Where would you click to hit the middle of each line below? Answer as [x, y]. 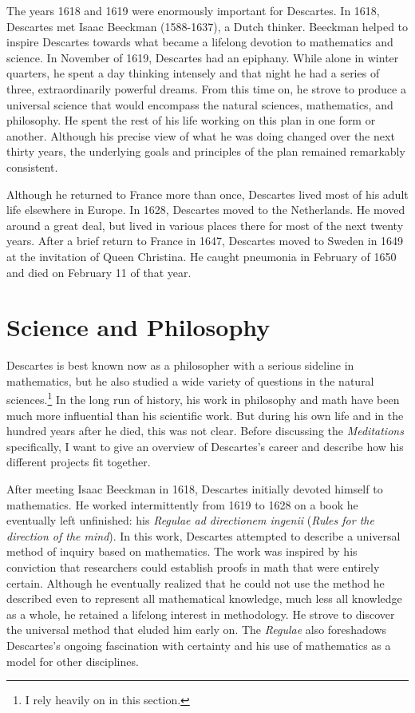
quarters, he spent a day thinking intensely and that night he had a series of [193, 73]
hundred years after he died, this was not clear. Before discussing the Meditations [205, 431]
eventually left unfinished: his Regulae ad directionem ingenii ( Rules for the [190, 520]
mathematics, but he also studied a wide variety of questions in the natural [190, 380]
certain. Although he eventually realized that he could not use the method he [196, 582]
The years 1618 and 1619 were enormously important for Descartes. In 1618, [193, 10]
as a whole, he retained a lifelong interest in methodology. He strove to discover [201, 614]
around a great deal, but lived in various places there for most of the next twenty [205, 225]
